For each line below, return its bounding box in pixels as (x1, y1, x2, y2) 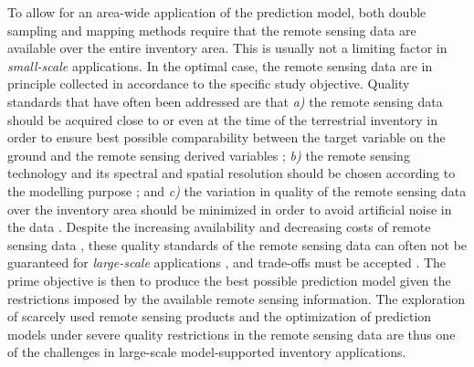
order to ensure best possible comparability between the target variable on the (7, 128, 446, 147)
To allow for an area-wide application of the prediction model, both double (7, 3, 427, 21)
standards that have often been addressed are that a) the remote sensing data (7, 91, 443, 110)
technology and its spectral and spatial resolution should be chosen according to (7, 163, 456, 183)
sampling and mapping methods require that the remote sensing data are (7, 20, 416, 39)
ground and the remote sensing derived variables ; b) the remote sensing (7, 145, 410, 164)
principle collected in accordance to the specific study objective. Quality (7, 74, 410, 93)
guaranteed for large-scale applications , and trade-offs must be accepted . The (7, 253, 447, 272)
